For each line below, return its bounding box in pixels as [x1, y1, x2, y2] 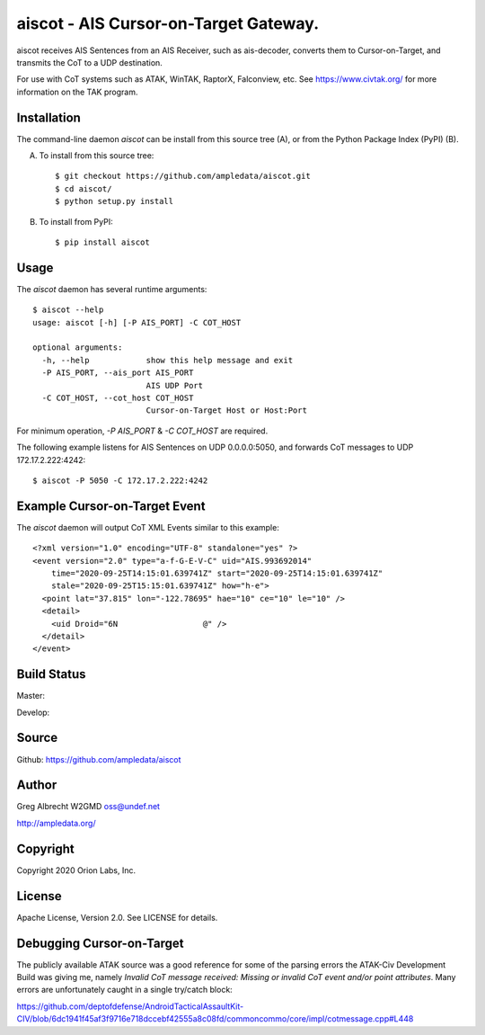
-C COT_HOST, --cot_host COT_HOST [41, 393, 194, 403]
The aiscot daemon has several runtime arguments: [16, 283, 207, 294]
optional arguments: [32, 343, 123, 352]
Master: [16, 691, 45, 701]
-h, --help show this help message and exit [41, 355, 294, 365]
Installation [16, 110, 81, 125]
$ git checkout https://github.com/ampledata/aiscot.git [55, 171, 312, 182]
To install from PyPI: [39, 216, 113, 227]
